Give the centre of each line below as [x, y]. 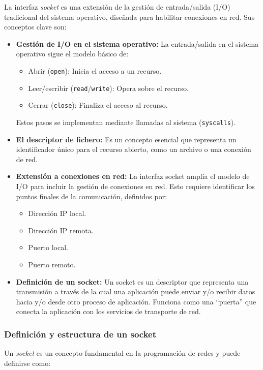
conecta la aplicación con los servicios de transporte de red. [108, 311]
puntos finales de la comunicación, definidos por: [92, 196]
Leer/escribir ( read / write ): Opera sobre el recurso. [108, 88]
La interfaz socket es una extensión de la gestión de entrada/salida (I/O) [117, 7]
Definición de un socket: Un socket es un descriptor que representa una [132, 281]
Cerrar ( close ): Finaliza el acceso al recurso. [98, 105]
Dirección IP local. [57, 213]
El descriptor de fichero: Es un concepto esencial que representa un [126, 139]
